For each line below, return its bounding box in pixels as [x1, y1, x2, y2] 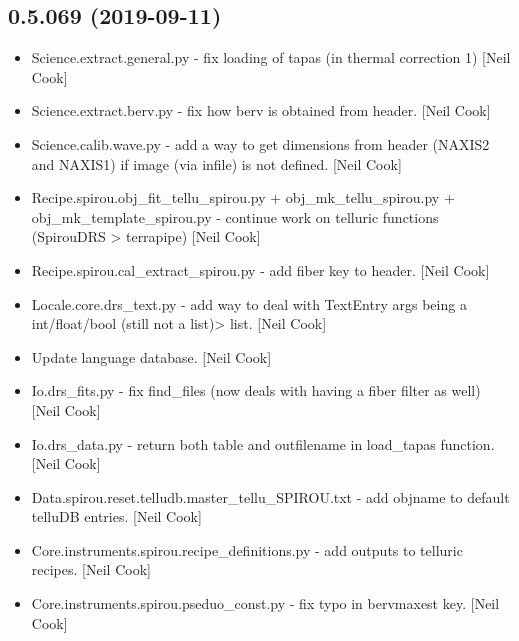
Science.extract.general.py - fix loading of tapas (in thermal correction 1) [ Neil [31, 47, 511, 68]
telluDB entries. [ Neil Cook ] [31, 506, 202, 527]
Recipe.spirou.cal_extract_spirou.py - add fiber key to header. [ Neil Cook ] [31, 259, 490, 280]
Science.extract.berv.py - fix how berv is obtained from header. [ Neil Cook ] [31, 100, 491, 121]
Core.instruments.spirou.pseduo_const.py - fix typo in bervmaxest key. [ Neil [31, 593, 500, 614]
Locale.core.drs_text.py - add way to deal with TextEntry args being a [31, 293, 467, 314]
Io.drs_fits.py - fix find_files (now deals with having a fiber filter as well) [31, 380, 481, 401]
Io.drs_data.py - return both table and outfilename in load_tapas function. [31, 433, 495, 454]
